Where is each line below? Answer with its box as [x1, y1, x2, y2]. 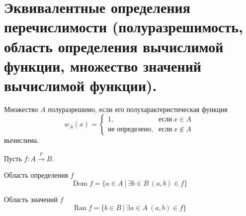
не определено [107, 125, 151, 133]
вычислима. [4, 135, 39, 145]
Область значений [4, 194, 58, 205]
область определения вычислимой [4, 36, 224, 56]
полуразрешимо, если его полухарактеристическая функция [48, 104, 228, 114]
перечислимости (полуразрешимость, [4, 16, 244, 37]
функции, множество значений [4, 55, 201, 76]
